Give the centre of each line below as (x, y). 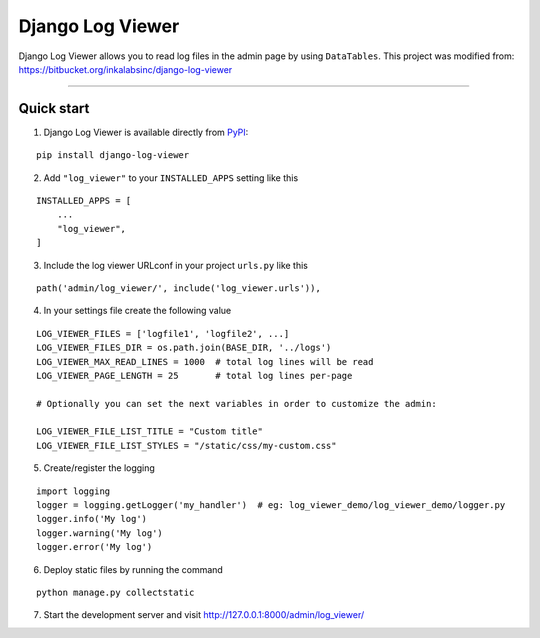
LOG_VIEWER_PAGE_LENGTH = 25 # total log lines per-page (194, 375)
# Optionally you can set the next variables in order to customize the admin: (236, 403)
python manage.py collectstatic (115, 592)
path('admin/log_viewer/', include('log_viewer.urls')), (179, 288)
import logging (73, 491)
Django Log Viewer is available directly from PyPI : (146, 132)
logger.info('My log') (92, 519)
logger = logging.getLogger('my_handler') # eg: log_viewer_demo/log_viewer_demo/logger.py (271, 505)
